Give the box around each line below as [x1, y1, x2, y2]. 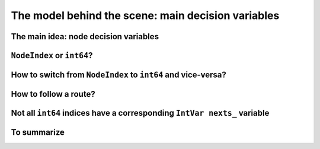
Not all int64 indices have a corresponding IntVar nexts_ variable [11, 108, 270, 118]
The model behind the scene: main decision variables [11, 9, 280, 22]
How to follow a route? [11, 89, 95, 99]
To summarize [11, 128, 65, 138]
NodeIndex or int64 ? [11, 50, 93, 61]
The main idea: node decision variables [11, 31, 159, 42]
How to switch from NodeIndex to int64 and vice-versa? [11, 70, 226, 80]
